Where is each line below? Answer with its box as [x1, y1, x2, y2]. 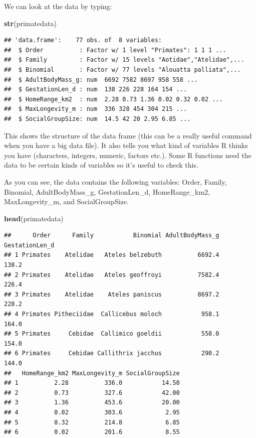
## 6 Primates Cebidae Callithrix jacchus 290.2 [4, 350, 219, 357]
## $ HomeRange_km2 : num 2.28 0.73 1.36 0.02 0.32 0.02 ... [4, 95, 223, 103]
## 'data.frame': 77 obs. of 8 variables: [4, 37, 162, 44]
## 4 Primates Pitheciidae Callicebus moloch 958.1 [4, 311, 219, 318]
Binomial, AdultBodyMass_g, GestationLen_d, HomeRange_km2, [4, 186, 210, 197]
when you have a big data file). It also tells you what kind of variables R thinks [4, 140, 248, 151]
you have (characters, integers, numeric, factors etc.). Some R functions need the [4, 150, 251, 160]
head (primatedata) [4, 213, 64, 223]
